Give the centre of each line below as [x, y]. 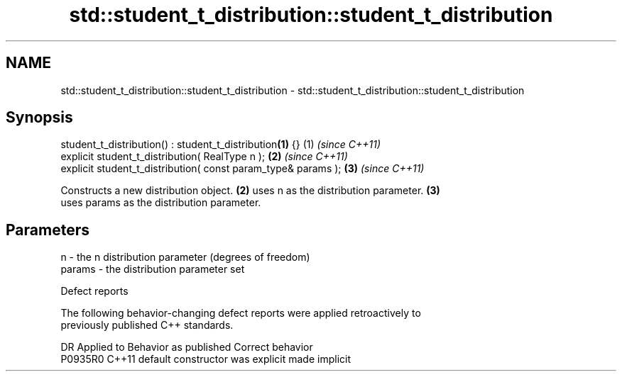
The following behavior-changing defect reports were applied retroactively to [241, 313]
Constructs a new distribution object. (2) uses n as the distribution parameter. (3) [250, 191]
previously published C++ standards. [147, 325]
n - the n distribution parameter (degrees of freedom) [185, 257]
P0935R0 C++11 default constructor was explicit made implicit [206, 359]
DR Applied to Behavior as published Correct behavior [187, 347]
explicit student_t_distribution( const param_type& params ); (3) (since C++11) [242, 169]
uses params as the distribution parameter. [161, 203]
